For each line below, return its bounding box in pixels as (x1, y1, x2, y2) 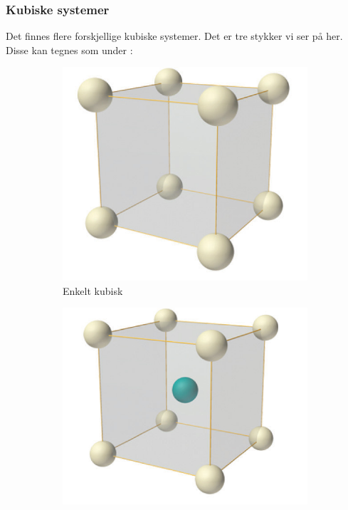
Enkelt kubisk (63, 283, 123, 298)
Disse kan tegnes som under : (6, 42, 133, 57)
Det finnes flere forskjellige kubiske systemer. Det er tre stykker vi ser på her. (6, 28, 343, 43)
